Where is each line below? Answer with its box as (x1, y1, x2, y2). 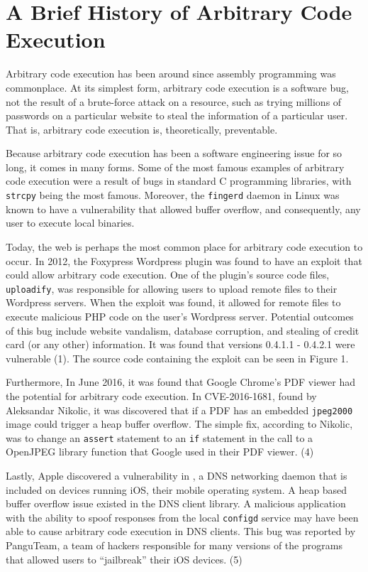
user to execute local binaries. (6, 215, 135, 230)
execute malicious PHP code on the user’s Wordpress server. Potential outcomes (6, 308, 354, 323)
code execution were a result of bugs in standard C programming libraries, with (6, 173, 352, 188)
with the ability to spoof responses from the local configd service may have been (6, 509, 359, 524)
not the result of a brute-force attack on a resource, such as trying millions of (6, 94, 342, 109)
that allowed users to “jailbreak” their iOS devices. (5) (6, 551, 242, 566)
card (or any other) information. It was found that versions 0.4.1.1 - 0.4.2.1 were (6, 337, 355, 352)
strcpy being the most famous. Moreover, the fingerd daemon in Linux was (6, 188, 340, 203)
